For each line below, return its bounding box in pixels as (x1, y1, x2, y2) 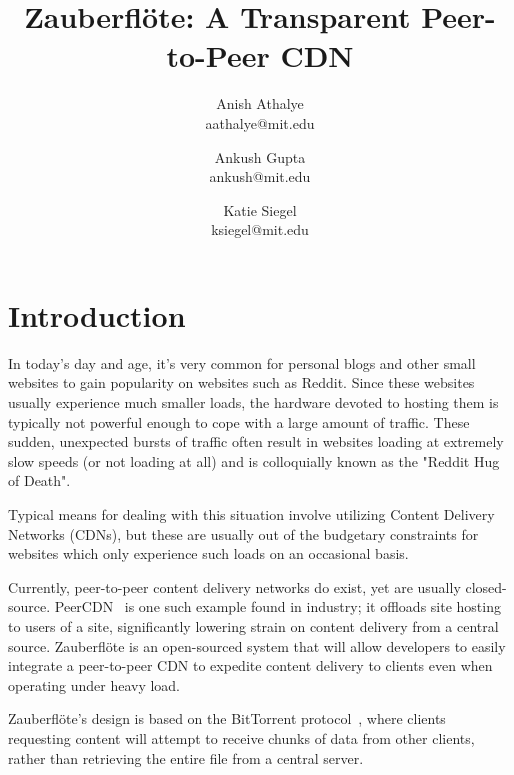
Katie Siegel (223, 199, 297, 220)
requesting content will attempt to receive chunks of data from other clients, (8, 727, 475, 748)
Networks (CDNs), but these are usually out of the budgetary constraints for (8, 523, 479, 544)
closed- (465, 576, 507, 597)
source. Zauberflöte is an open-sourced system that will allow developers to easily (8, 635, 506, 656)
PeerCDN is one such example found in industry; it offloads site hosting (54, 596, 501, 617)
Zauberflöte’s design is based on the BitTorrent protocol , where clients (8, 708, 446, 729)
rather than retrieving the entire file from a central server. (8, 747, 364, 768)
